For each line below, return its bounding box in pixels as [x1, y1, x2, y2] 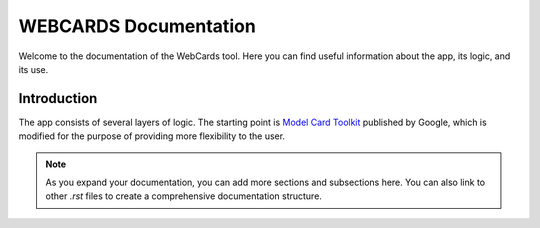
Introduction [18, 90, 98, 107]
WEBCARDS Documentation [18, 15, 257, 37]
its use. [18, 63, 49, 75]
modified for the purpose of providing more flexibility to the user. [18, 130, 285, 142]
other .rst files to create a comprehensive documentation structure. [45, 190, 322, 202]
